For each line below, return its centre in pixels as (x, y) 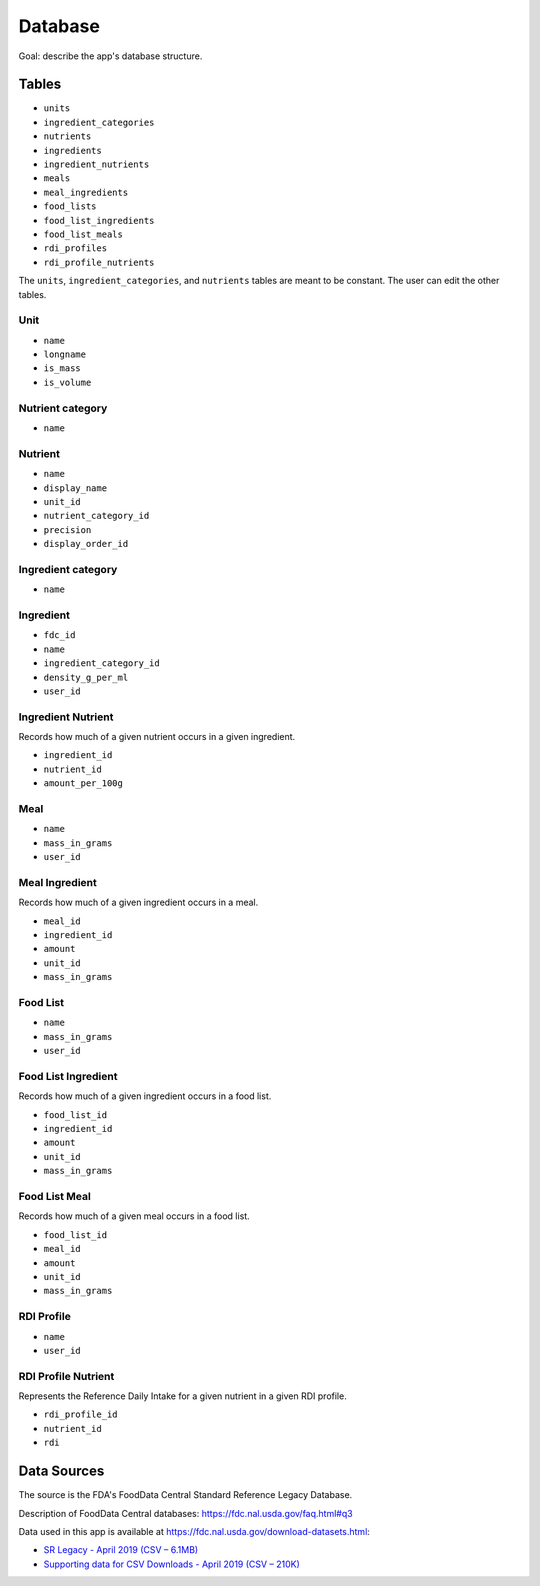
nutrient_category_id (96, 516)
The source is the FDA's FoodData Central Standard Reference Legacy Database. (185, 1495)
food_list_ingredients (99, 220)
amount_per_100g (83, 783)
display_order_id (86, 544)
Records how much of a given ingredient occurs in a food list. (145, 1096)
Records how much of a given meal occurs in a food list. (134, 1216)
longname (65, 354)
